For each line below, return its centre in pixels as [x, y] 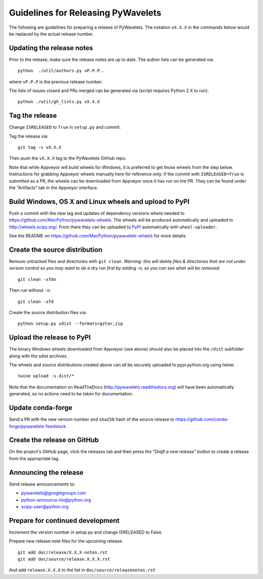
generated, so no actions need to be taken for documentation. [71, 394]
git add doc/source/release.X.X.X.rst [64, 559]
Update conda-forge [41, 408]
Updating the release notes [51, 48]
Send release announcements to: [42, 484]
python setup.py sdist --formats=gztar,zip [70, 324]
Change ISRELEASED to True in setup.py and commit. [65, 127]
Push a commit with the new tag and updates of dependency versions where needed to [97, 213]
